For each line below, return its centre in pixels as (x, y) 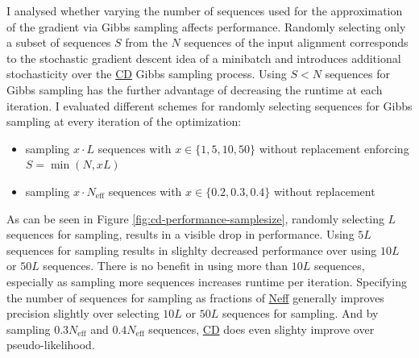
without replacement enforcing (334, 148)
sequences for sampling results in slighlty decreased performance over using (192, 250)
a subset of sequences (59, 42)
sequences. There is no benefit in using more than (166, 266)
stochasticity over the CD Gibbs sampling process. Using (147, 74)
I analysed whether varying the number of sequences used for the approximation (205, 10)
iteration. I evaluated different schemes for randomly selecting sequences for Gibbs (209, 105)
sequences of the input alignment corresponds (296, 42)
